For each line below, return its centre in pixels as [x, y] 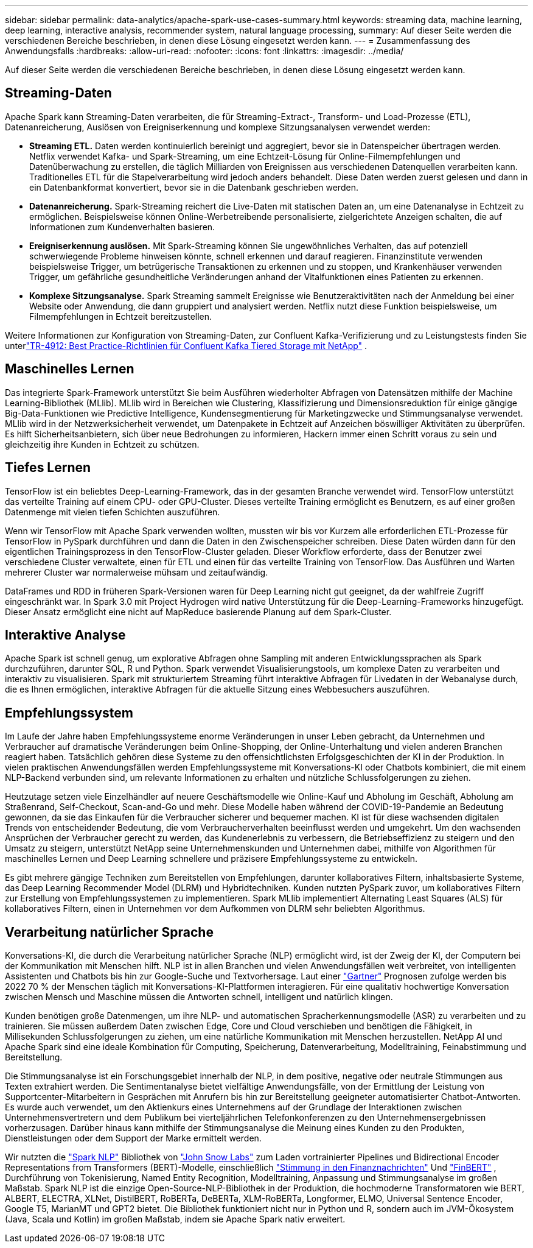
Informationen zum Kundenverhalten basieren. [122, 227]
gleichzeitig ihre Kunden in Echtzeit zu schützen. [102, 444]
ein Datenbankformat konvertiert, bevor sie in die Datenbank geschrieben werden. [194, 187]
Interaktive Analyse [65, 635]
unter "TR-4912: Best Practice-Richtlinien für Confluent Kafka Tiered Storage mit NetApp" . [186, 345]
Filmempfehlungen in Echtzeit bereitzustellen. [121, 316]
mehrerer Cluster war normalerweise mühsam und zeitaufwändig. [137, 572]
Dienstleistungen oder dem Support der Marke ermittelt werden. [133, 1138]
